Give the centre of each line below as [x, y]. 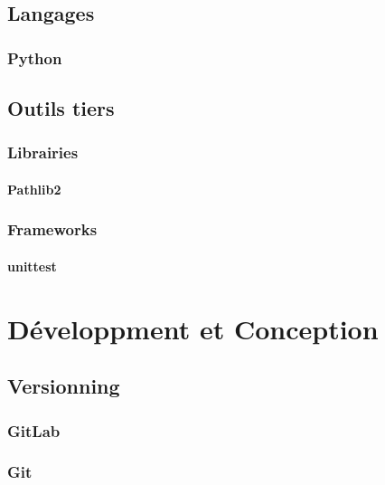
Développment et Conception [193, 328]
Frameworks [52, 229]
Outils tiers [61, 108]
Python [35, 57]
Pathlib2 [34, 189]
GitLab [34, 430]
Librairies [43, 152]
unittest [32, 266]
